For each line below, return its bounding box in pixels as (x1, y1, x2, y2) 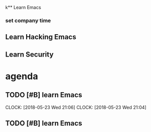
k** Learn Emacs (5, 5, 41, 10)
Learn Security (5, 50, 54, 59)
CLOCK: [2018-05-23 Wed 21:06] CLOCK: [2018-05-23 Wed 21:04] (5, 104, 147, 110)
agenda (5, 70, 38, 82)
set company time (5, 17, 51, 24)
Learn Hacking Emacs (5, 33, 77, 41)
